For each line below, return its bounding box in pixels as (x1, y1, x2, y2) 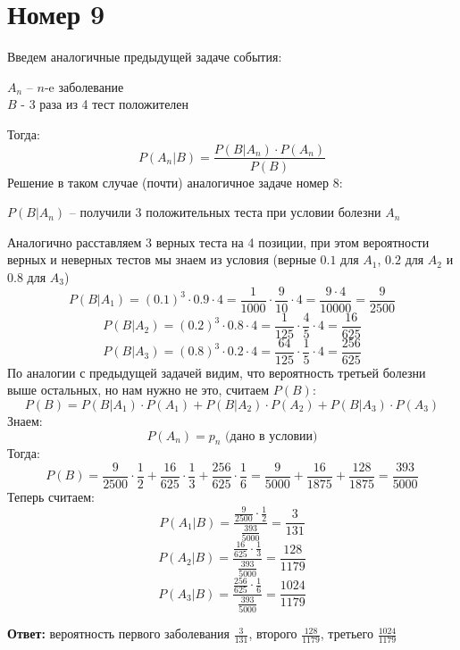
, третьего (320, 624, 373, 643)
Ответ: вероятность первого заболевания (7, 624, 230, 643)
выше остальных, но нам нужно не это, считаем (7, 380, 270, 399)
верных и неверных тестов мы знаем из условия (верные (7, 250, 316, 269)
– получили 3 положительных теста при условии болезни (69, 203, 381, 221)
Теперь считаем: (7, 487, 95, 505)
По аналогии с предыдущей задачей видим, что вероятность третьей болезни (7, 362, 426, 381)
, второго (248, 624, 297, 643)
